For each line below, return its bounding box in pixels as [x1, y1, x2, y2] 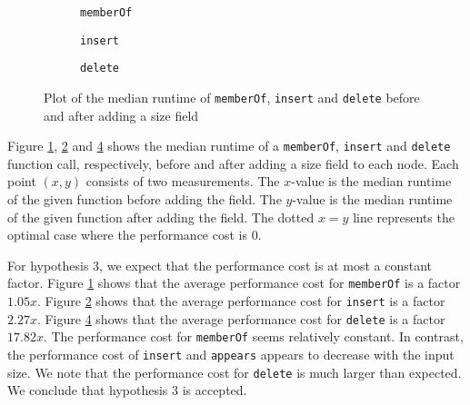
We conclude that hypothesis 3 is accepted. [7, 380, 247, 400]
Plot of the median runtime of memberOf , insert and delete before [44, 87, 420, 106]
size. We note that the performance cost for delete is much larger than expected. [7, 362, 462, 381]
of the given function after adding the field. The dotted [7, 207, 315, 226]
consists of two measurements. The [85, 172, 280, 191]
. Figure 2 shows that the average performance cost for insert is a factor [36, 291, 445, 311]
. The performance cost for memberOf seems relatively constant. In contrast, [43, 327, 464, 346]
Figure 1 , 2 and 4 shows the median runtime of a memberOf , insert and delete [7, 136, 451, 155]
